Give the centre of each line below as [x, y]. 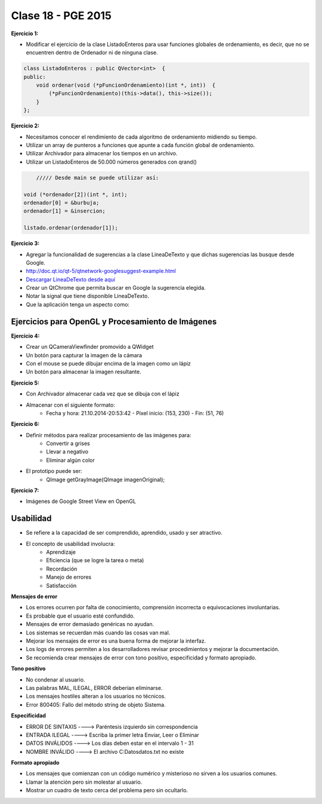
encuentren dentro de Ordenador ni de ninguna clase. [92, 53]
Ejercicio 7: [25, 490]
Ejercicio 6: [25, 424]
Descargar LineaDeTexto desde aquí [71, 279]
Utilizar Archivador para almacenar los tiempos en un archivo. [102, 154]
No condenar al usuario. [55, 679]
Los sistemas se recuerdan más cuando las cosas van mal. [98, 633]
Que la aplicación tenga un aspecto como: [78, 304]
